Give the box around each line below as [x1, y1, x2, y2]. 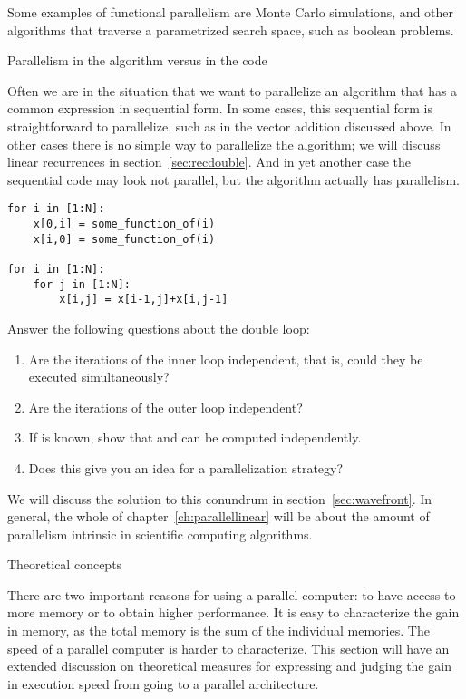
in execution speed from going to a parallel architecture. [7, 674, 319, 693]
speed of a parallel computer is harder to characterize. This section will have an [7, 638, 450, 657]
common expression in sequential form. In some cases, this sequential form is [7, 99, 432, 118]
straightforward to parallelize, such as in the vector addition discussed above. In [7, 116, 451, 135]
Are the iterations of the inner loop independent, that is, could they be [28, 349, 423, 368]
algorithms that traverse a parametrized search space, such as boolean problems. [7, 20, 454, 39]
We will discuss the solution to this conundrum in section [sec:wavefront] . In [7, 489, 432, 508]
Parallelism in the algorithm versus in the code [7, 51, 267, 70]
